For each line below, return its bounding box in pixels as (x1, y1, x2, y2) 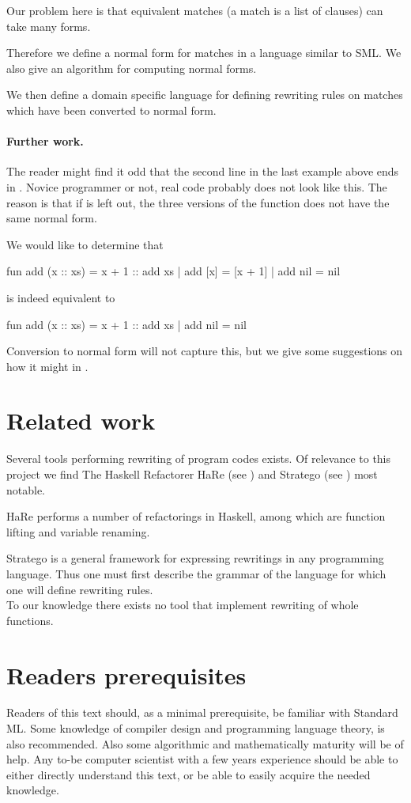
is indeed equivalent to (6, 289, 115, 305)
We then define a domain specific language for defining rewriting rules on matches (6, 86, 403, 103)
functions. (6, 612, 54, 628)
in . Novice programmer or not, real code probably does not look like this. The (6, 178, 387, 195)
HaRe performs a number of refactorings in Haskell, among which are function (6, 508, 386, 525)
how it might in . (6, 358, 89, 374)
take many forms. (6, 17, 91, 34)
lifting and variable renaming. (6, 523, 150, 540)
